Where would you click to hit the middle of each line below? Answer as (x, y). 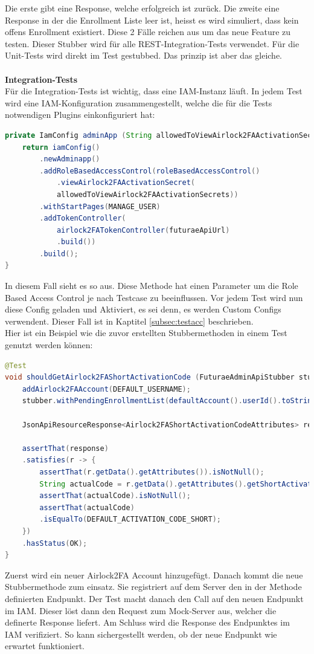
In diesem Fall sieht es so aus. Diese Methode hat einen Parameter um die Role (152, 286)
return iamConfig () (61, 147)
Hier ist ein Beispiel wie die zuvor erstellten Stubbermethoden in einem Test (146, 333)
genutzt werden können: (49, 345)
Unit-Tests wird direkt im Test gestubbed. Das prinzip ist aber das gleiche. (143, 55)
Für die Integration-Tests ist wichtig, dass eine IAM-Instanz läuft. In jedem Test (154, 91)
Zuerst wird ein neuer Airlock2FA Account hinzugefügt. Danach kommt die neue (154, 575)
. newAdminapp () (70, 159)
